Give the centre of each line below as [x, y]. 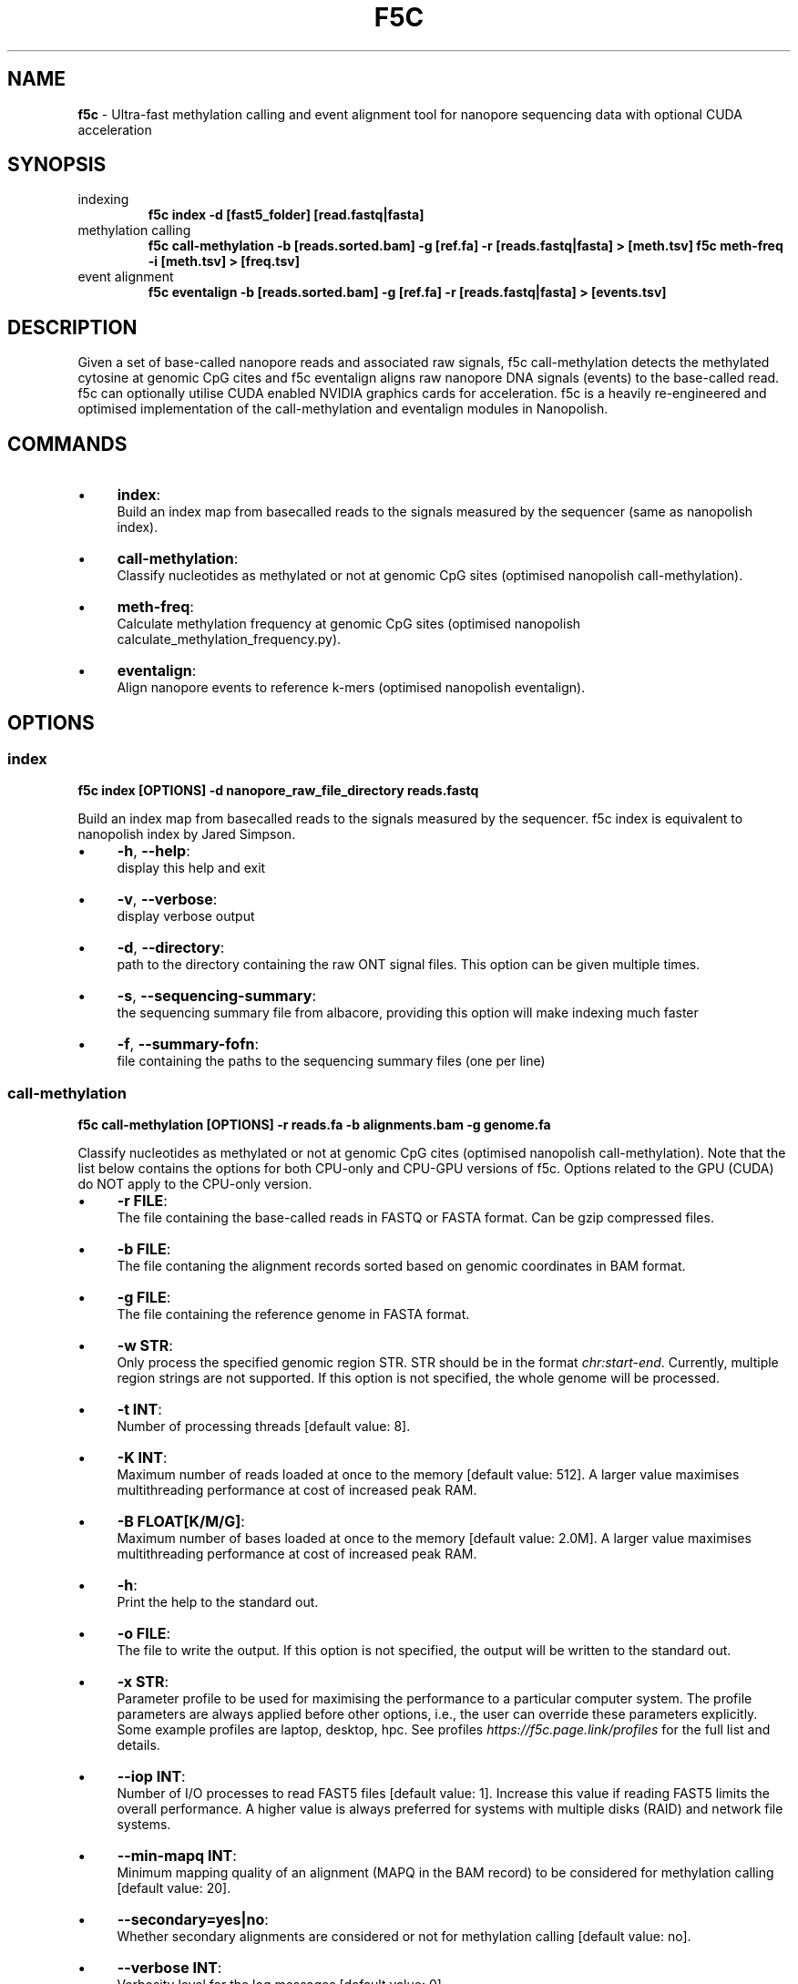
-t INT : [139, 1410]
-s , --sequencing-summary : [216, 996]
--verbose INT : [169, 1968]
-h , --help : [153, 851]
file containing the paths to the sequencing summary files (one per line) [331, 1061]
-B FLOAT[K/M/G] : [181, 1522]
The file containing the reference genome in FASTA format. [293, 1314]
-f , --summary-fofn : [188, 1044]
